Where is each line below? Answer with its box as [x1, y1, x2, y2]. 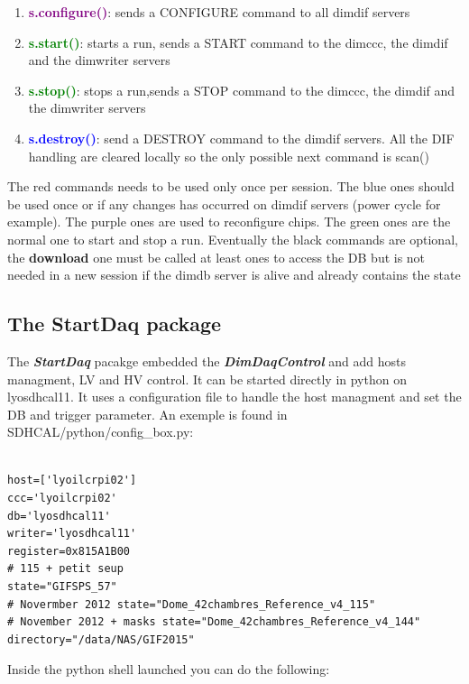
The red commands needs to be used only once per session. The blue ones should [7, 177, 455, 196]
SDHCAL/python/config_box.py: [7, 422, 194, 441]
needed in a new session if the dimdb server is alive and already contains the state [7, 265, 461, 284]
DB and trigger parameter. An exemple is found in [7, 404, 288, 423]
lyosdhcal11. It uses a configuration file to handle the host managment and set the [7, 387, 462, 406]
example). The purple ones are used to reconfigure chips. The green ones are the [7, 212, 451, 231]
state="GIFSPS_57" [7, 580, 117, 594]
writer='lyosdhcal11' [7, 527, 137, 541]
